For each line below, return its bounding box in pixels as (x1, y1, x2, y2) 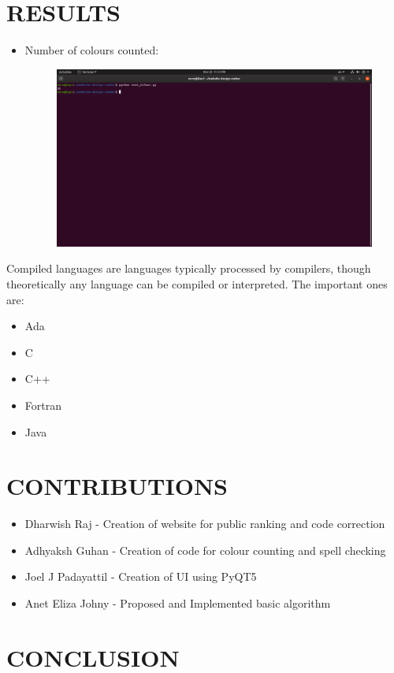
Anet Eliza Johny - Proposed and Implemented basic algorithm (24, 595, 331, 612)
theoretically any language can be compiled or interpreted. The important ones (6, 276, 388, 292)
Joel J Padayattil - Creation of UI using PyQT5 (24, 568, 257, 585)
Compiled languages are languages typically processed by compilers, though (6, 260, 371, 277)
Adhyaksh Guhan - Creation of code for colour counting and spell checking (24, 541, 386, 558)
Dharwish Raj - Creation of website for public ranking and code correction (24, 515, 385, 532)
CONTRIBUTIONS (6, 470, 229, 502)
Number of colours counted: (24, 42, 159, 58)
